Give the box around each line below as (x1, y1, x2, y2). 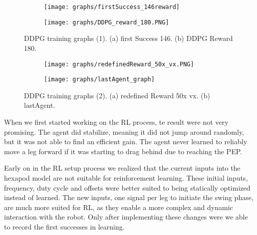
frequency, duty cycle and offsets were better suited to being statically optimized (4, 182, 251, 193)
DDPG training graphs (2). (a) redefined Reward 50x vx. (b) (24, 90, 210, 100)
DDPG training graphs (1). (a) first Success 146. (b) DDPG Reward (24, 33, 233, 43)
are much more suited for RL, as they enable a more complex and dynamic (4, 202, 233, 212)
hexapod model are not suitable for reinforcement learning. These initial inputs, (4, 172, 248, 183)
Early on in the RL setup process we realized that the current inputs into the (4, 163, 241, 173)
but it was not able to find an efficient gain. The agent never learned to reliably (4, 136, 248, 147)
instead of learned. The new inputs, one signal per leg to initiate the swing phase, (4, 192, 254, 203)
